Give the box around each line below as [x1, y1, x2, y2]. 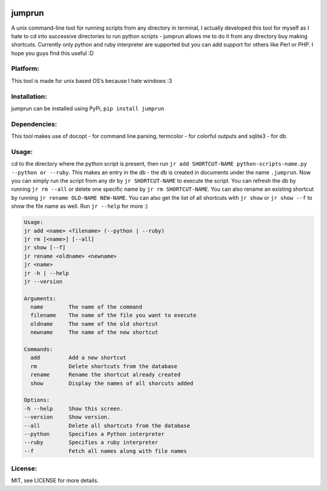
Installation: [11, 92, 47, 101]
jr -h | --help [24, 269, 69, 277]
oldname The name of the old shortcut [30, 320, 159, 327]
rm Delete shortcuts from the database [30, 363, 178, 369]
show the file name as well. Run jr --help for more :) [11, 203, 148, 210]
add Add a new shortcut [30, 354, 127, 361]
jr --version [24, 278, 63, 285]
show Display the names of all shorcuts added [30, 380, 194, 387]
